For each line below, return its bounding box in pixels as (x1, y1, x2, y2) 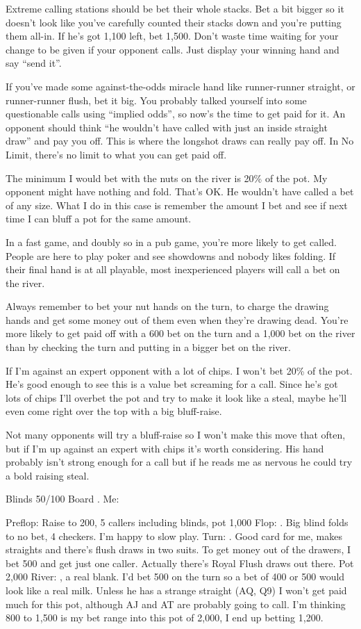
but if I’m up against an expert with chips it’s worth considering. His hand (6, 441, 324, 455)
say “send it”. (6, 56, 62, 70)
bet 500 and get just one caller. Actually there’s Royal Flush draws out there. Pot (6, 555, 354, 570)
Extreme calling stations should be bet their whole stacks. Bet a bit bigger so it (6, 1, 344, 15)
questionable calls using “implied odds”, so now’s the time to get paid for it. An (6, 106, 346, 121)
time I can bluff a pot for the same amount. (6, 211, 192, 226)
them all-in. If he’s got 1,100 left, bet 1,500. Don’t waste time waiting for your (6, 28, 339, 43)
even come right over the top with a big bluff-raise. (6, 404, 222, 418)
